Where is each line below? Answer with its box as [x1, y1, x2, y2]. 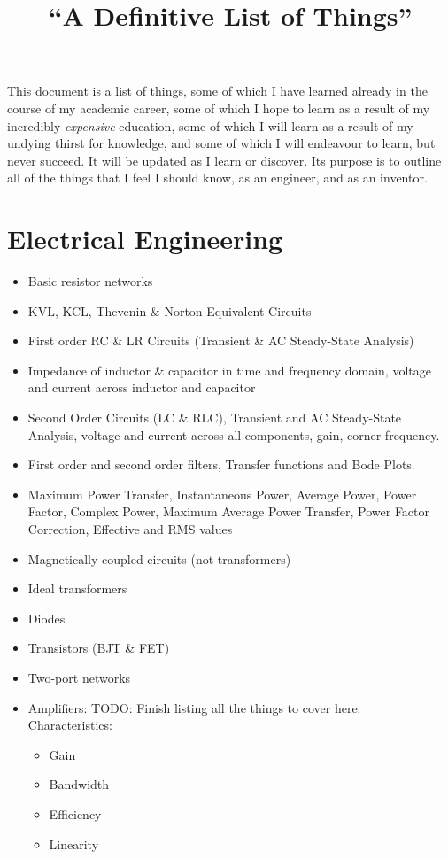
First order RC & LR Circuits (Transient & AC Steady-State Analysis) [27, 331, 414, 350]
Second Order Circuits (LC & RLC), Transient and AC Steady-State [27, 408, 402, 427]
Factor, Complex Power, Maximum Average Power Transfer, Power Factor [27, 502, 430, 521]
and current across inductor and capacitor [27, 378, 256, 397]
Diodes [27, 608, 66, 627]
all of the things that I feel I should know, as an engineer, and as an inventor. [7, 168, 428, 187]
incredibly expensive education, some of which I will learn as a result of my [7, 116, 413, 135]
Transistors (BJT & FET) [27, 638, 170, 657]
